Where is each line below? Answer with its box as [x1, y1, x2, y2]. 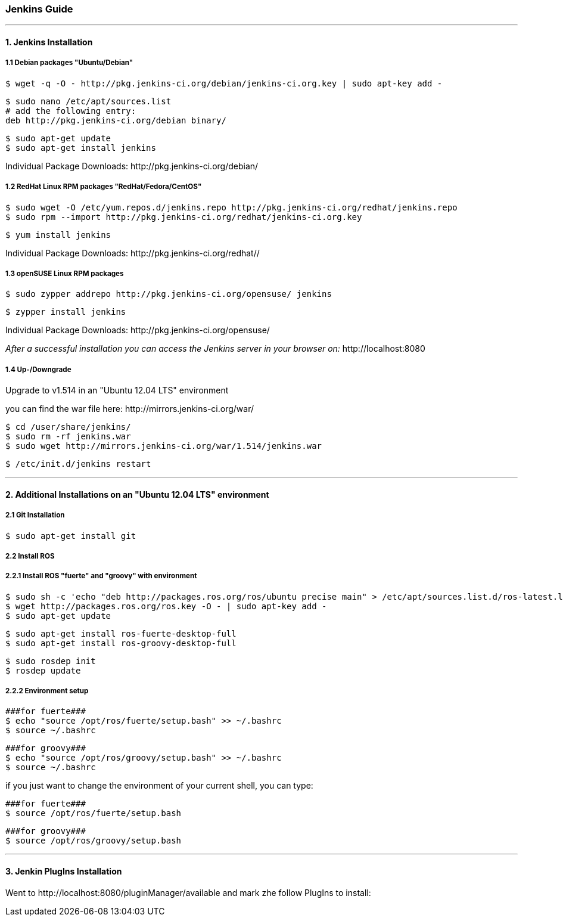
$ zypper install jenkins [5, 307, 126, 317]
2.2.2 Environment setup [5, 687, 89, 696]
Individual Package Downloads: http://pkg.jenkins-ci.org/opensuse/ [5, 325, 270, 336]
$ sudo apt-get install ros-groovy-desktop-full [5, 638, 237, 648]
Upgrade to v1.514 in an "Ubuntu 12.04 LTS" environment [5, 385, 229, 396]
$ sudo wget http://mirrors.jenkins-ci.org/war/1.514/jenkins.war [5, 441, 322, 451]
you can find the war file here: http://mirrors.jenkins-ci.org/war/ [5, 404, 254, 414]
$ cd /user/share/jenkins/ [5, 422, 131, 432]
